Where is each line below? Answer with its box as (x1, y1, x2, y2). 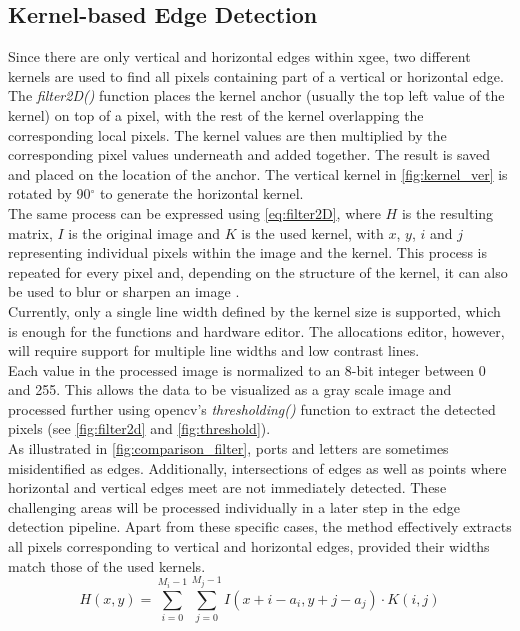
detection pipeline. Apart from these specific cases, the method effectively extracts (8, 516, 512, 537)
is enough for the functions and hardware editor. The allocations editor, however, (8, 320, 505, 341)
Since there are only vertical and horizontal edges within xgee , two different (8, 46, 471, 67)
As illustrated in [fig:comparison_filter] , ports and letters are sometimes (8, 438, 449, 459)
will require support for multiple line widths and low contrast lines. (8, 340, 420, 361)
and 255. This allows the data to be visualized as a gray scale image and (8, 379, 452, 400)
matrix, (8, 222, 53, 243)
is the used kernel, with (241, 222, 384, 243)
